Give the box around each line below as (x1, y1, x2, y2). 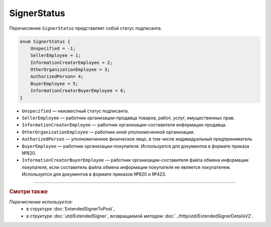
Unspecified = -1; (30, 45, 76, 51)
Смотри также (9, 188, 48, 195)
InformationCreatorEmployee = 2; (30, 59, 113, 65)
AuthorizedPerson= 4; (30, 73, 84, 80)
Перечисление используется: (9, 199, 73, 205)
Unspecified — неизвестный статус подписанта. (22, 108, 129, 114)
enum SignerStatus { (20, 38, 70, 44)
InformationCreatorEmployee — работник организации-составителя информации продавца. (22, 122, 227, 128)
